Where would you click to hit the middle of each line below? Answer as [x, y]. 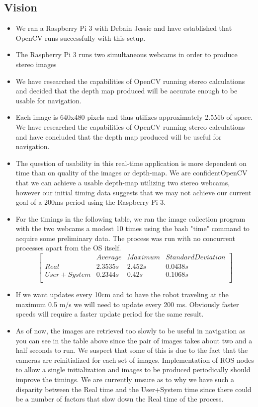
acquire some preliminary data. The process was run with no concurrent [125, 238]
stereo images [36, 64]
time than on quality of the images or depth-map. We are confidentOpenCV [131, 173]
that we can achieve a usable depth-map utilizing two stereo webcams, [123, 182]
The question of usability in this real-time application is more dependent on [131, 163]
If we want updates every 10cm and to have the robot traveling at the [122, 294]
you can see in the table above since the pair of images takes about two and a [134, 340]
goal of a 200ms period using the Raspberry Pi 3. [91, 202]
